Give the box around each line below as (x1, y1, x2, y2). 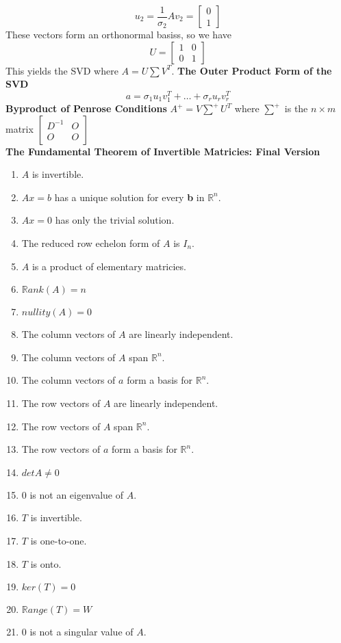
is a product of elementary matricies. (31, 259, 186, 273)
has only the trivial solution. (55, 213, 175, 227)
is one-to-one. (30, 533, 87, 547)
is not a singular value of (29, 625, 134, 639)
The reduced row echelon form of (21, 236, 160, 250)
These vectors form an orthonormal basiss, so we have (5, 27, 231, 42)
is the (284, 101, 308, 116)
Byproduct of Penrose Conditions (5, 101, 167, 116)
